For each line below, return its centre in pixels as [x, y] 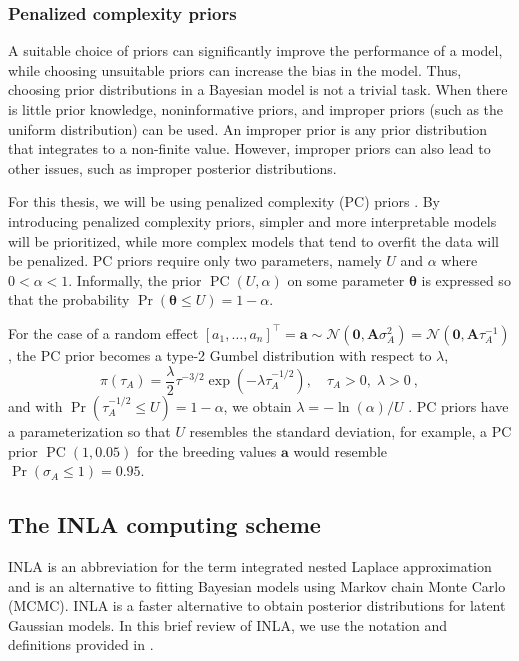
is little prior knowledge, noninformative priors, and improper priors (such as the [256, 109]
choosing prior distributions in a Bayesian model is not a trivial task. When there [258, 89]
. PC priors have [458, 406]
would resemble [340, 450]
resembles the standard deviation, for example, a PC [350, 431]
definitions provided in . [81, 644]
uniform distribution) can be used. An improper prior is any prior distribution [248, 128]
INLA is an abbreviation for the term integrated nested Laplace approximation [250, 565]
